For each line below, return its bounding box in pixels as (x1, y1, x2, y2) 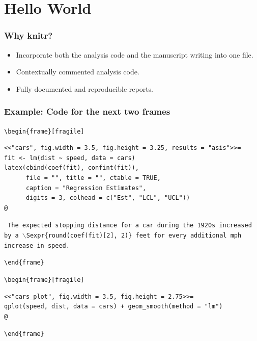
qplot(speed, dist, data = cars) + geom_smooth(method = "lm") (4, 303, 223, 310)
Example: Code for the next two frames (4, 105, 170, 118)
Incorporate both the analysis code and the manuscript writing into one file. (16, 49, 253, 60)
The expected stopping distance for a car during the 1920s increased (8, 222, 252, 229)
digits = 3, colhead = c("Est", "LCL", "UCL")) (25, 194, 190, 202)
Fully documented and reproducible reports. (16, 83, 154, 94)
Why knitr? (4, 29, 53, 42)
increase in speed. (4, 242, 70, 249)
